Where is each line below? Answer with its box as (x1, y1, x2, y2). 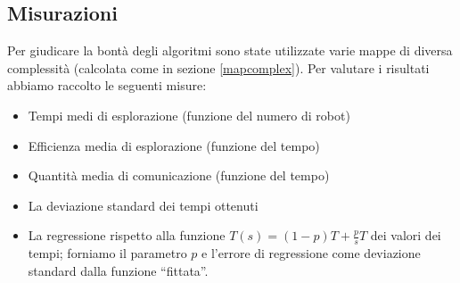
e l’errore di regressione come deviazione (201, 244, 421, 262)
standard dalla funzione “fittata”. (28, 261, 209, 279)
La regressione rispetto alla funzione (28, 226, 226, 245)
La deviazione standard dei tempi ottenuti (28, 196, 259, 214)
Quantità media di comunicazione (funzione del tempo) (28, 166, 330, 185)
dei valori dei (370, 226, 441, 245)
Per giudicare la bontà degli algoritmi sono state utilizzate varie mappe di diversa (7, 41, 453, 60)
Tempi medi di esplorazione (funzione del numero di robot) (28, 105, 350, 124)
